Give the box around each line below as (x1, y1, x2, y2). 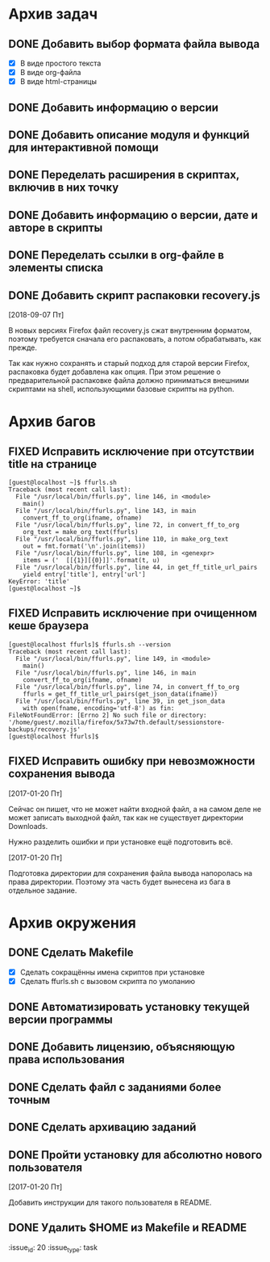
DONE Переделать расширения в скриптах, (8, 168, 240, 182)
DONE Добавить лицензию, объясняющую (8, 1040, 235, 1054)
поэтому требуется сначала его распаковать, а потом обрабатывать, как (8, 334, 262, 343)
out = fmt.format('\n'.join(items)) (23, 542, 147, 550)
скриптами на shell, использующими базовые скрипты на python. (8, 384, 235, 393)
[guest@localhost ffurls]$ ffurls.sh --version (8, 640, 172, 649)
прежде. (8, 343, 38, 352)
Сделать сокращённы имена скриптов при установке (19, 967, 206, 977)
